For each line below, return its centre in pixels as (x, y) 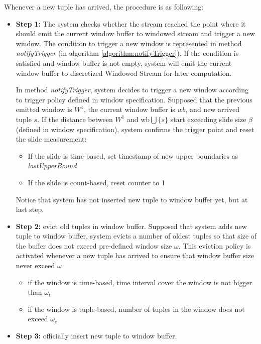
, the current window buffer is (129, 109)
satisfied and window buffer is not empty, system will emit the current (124, 63)
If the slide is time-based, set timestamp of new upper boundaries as (133, 155)
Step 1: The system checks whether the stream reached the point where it (131, 23)
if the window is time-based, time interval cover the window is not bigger (140, 282)
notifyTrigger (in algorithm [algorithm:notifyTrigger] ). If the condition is (127, 53)
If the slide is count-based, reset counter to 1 (96, 182)
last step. (30, 209)
